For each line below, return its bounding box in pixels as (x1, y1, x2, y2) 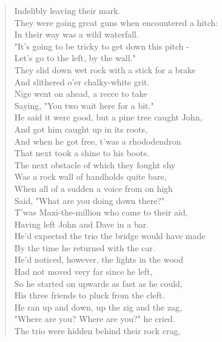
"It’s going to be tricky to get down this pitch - (14, 39, 189, 52)
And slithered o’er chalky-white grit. (14, 75, 150, 88)
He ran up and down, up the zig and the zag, (14, 300, 182, 313)
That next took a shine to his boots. (14, 146, 150, 159)
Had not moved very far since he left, (14, 265, 153, 278)
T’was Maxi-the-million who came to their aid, (14, 206, 188, 219)
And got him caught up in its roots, (14, 122, 147, 135)
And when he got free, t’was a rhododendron (14, 134, 181, 147)
